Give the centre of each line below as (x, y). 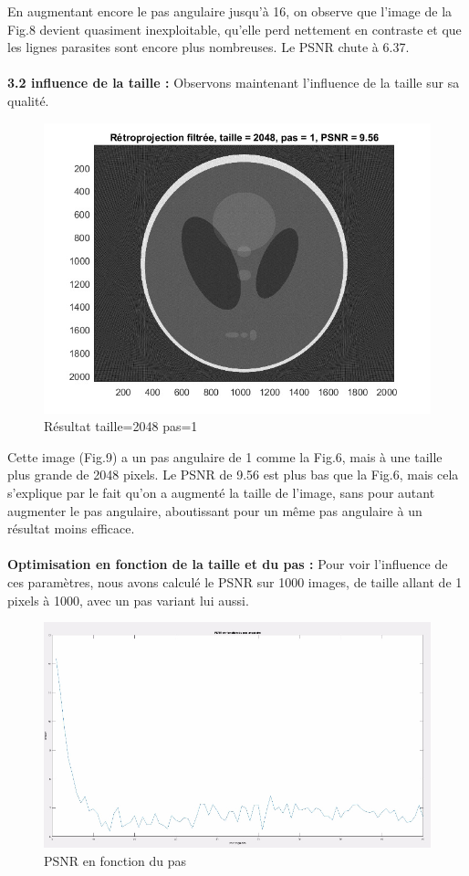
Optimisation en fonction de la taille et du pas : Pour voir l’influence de (228, 564)
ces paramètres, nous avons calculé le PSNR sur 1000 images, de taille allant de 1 (235, 581)
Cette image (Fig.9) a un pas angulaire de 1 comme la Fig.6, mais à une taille (225, 456)
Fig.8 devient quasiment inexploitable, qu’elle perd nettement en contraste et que (234, 29)
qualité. (28, 100)
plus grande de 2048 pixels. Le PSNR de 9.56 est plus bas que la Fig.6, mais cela (233, 475)
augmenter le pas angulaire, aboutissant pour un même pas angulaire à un (215, 510)
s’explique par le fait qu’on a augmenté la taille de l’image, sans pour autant (221, 492)
